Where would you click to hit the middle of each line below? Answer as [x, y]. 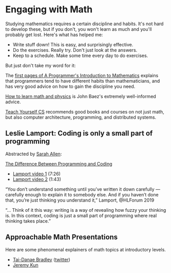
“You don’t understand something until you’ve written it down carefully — [83, 189]
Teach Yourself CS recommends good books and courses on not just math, [85, 112]
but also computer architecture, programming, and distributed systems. [81, 117]
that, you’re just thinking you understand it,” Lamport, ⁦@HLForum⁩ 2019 [80, 200]
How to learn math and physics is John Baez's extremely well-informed [81, 96]
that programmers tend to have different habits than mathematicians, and [83, 81]
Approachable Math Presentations [62, 237]
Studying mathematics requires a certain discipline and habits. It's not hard [84, 24]
